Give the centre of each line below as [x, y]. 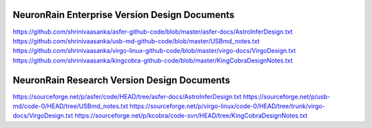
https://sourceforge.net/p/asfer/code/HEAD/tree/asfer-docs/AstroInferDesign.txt [127, 96]
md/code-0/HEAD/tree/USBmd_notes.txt [71, 106]
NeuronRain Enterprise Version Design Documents [124, 15]
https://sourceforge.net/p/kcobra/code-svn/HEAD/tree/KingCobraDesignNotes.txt [191, 116]
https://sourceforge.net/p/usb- [287, 96]
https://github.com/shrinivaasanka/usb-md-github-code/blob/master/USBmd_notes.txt [136, 41]
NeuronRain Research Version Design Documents [122, 80]
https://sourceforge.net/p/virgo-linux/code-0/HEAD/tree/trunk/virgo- [227, 106]
